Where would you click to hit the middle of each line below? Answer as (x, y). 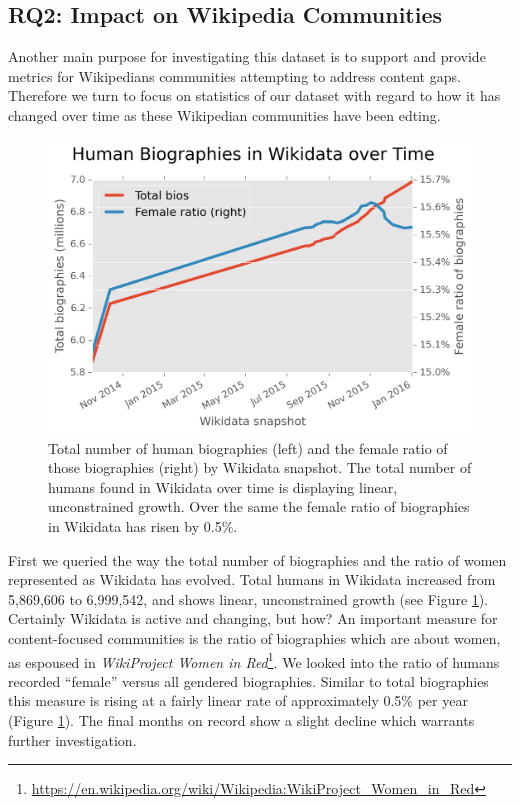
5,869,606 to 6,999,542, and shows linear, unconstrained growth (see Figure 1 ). (248, 598)
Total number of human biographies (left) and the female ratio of (248, 447)
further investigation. (72, 739)
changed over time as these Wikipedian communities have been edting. (224, 114)
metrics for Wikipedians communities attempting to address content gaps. (234, 75)
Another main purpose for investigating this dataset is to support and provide (247, 56)
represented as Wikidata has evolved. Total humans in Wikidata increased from (252, 579)
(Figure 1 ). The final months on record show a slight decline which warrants (241, 719)
